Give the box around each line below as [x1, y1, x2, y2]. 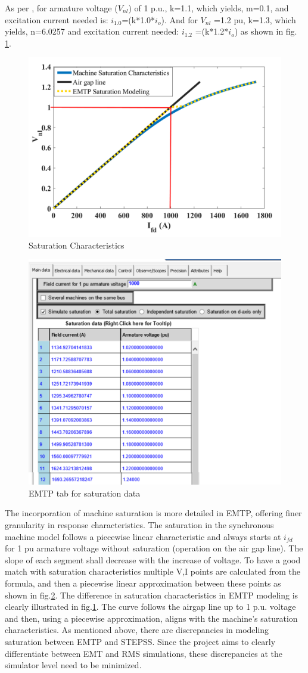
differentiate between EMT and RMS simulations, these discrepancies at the [5, 647, 282, 659]
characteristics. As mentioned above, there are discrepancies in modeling [5, 624, 269, 636]
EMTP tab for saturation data [29, 486, 141, 499]
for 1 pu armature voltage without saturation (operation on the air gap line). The [5, 542, 303, 554]
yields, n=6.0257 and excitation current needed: [5, 25, 179, 38]
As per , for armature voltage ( [5, 2, 118, 14]
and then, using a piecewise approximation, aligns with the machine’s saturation [5, 612, 298, 624]
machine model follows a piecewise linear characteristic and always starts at [5, 530, 281, 542]
